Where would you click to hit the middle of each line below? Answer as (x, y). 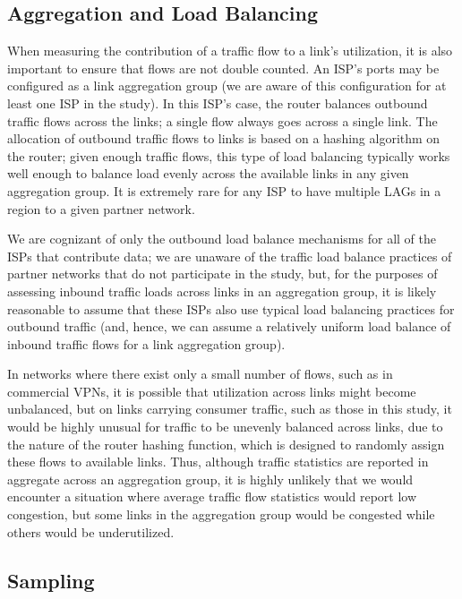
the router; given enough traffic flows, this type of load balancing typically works (229, 155)
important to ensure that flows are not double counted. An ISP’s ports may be (223, 68)
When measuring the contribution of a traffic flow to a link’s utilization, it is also (230, 51)
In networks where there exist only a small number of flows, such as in (200, 374)
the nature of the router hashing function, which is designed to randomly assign (226, 444)
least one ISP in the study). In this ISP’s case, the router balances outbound (218, 103)
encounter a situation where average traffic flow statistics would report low (212, 496)
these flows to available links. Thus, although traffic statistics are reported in (218, 462)
